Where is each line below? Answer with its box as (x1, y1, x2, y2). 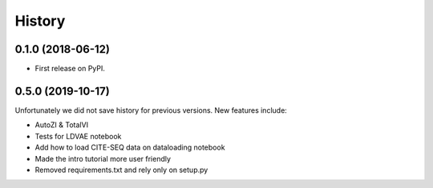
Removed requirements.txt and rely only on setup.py (34, 165, 208, 174)
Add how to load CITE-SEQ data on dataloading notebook (34, 142, 225, 152)
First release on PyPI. (34, 64, 106, 74)
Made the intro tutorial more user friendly (34, 154, 172, 163)
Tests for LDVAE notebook (34, 131, 122, 141)
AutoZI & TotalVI (34, 120, 88, 130)
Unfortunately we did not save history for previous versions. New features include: (14, 105, 288, 115)
